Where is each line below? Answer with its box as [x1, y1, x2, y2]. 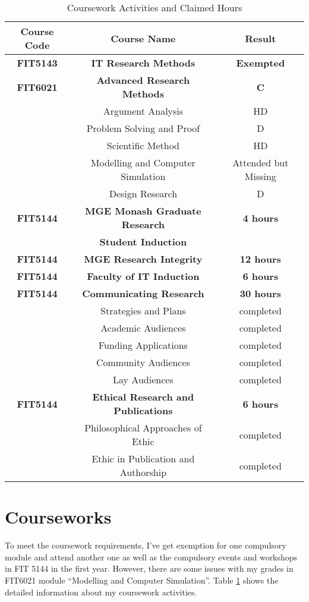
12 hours [239, 252, 281, 266]
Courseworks [5, 505, 112, 529]
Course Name [111, 31, 176, 45]
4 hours [242, 210, 279, 225]
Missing [244, 169, 276, 183]
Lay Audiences [113, 373, 174, 386]
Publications [113, 404, 173, 417]
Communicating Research [82, 286, 204, 300]
